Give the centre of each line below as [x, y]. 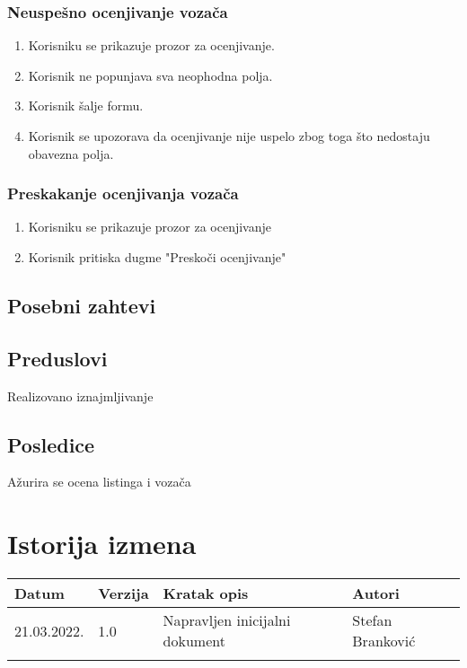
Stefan [372, 620]
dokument [194, 641]
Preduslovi [57, 358]
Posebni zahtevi [82, 305]
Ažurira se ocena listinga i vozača [99, 482]
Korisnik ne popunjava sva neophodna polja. [150, 75]
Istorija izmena [102, 544]
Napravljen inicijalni [227, 620]
